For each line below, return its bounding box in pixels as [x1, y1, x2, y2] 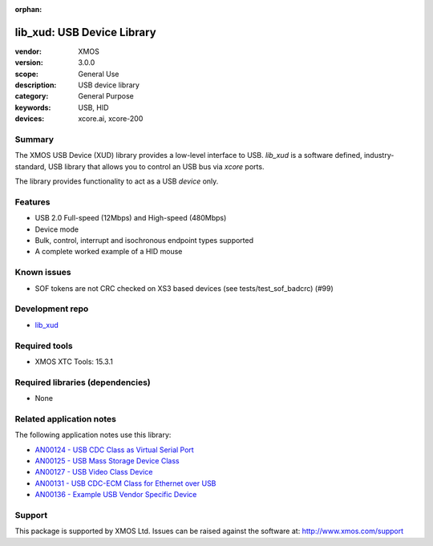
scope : [14, 69, 39, 79]
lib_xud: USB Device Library [14, 25, 156, 39]
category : [14, 91, 49, 101]
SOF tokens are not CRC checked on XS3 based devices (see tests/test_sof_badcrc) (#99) [34, 283, 334, 293]
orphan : [14, 5, 42, 14]
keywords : [14, 103, 51, 112]
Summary [14, 134, 55, 145]
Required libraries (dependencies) [14, 377, 152, 388]
